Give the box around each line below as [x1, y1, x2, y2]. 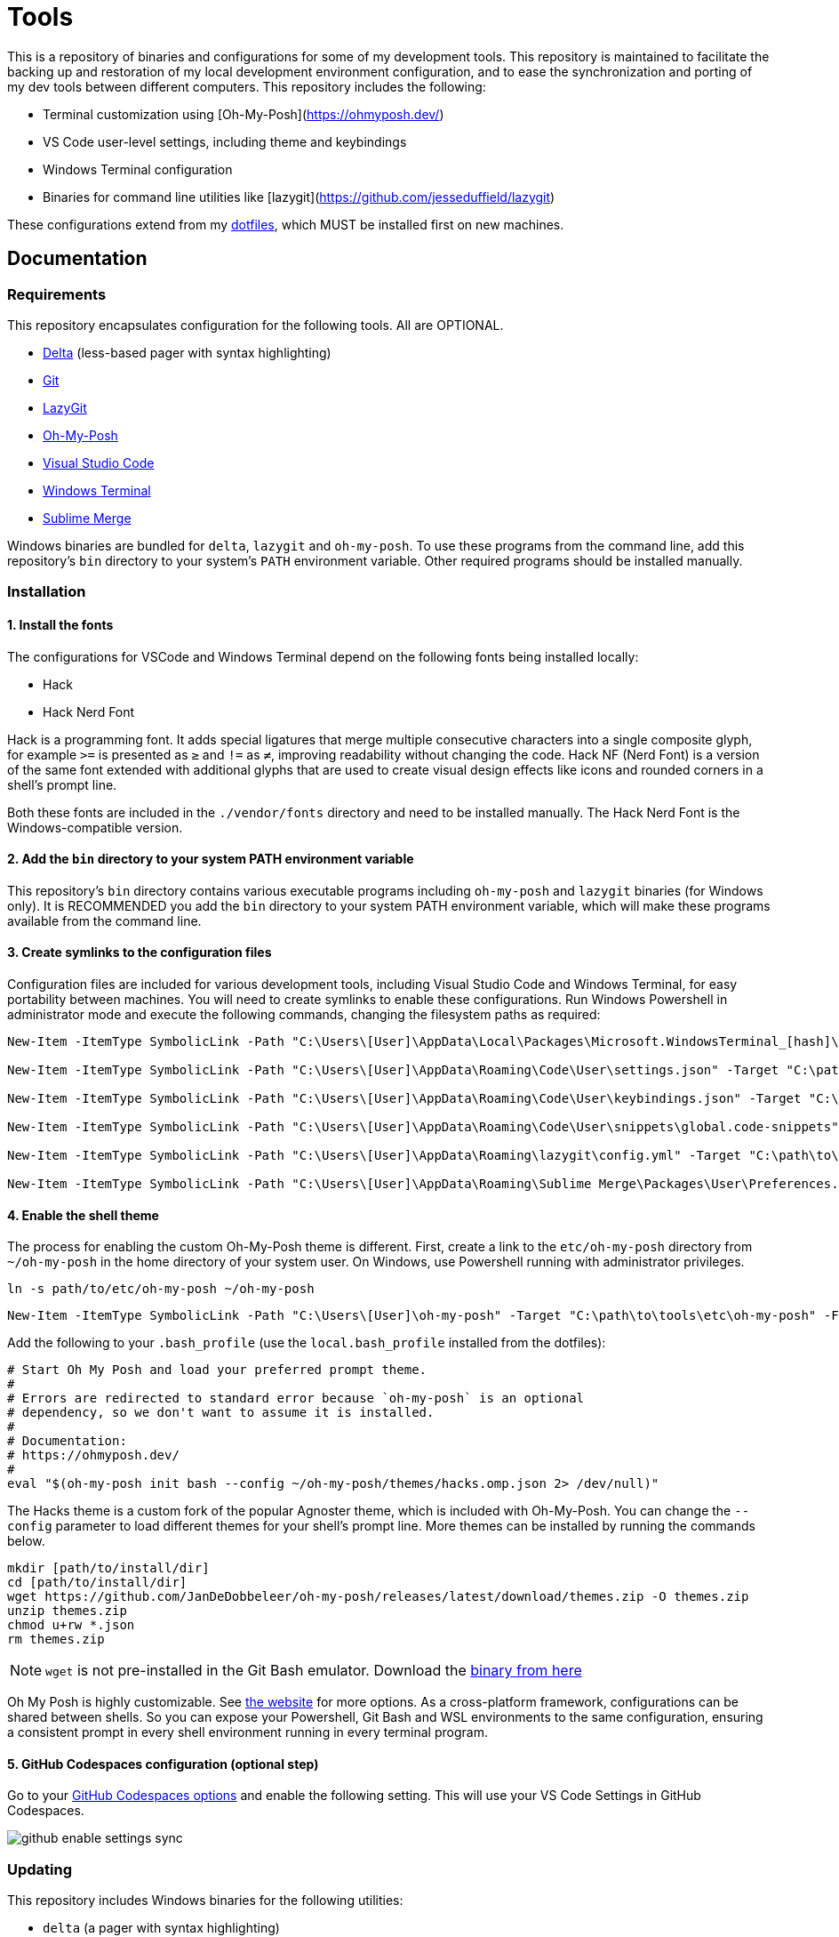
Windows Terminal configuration [43, 161, 233, 177]
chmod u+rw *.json [7, 1618, 135, 1633]
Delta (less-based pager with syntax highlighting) [43, 344, 332, 360]
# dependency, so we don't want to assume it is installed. [7, 1405, 435, 1420]
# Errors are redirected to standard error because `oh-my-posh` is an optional [7, 1391, 585, 1406]
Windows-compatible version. [7, 819, 183, 835]
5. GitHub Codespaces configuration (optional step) [7, 1756, 319, 1772]
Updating [7, 1860, 73, 1878]
